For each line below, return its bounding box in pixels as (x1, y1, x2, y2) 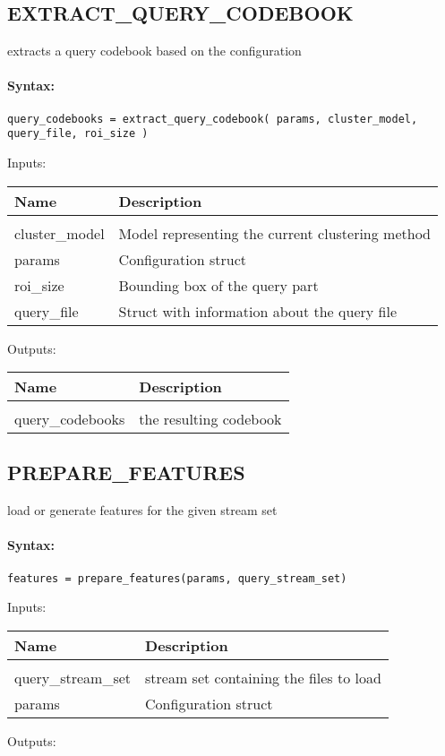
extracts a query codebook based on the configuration (7, 41, 302, 60)
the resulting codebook (139, 408, 282, 430)
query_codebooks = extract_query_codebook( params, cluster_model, (7, 112, 418, 125)
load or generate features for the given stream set (7, 501, 278, 520)
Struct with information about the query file (118, 300, 397, 322)
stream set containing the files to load (145, 666, 381, 688)
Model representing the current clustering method (118, 222, 431, 244)
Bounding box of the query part (118, 274, 319, 296)
